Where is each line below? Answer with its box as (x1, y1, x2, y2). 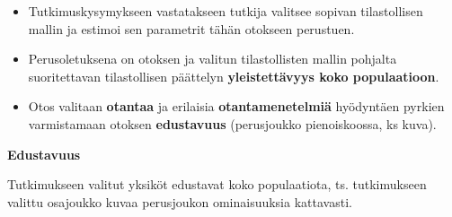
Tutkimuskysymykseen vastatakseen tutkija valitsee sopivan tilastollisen (28, 2, 423, 20)
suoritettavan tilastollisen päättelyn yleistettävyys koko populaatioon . (28, 66, 439, 85)
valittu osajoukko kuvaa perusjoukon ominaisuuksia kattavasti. (7, 192, 352, 211)
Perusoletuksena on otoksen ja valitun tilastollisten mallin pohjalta (28, 49, 397, 68)
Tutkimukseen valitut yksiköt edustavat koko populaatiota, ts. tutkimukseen (7, 175, 427, 194)
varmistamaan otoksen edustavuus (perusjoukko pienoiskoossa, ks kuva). (28, 114, 437, 133)
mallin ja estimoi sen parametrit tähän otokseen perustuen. (28, 19, 355, 38)
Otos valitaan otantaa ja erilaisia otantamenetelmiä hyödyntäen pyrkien (28, 97, 445, 116)
